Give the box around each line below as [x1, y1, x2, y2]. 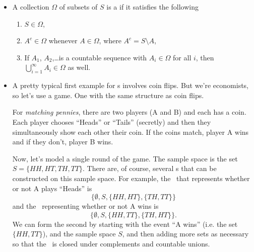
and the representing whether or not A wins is [12, 201, 159, 211]
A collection [12, 2, 49, 12]
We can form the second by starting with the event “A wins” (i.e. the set [12, 218, 238, 229]
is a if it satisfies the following [106, 2, 199, 12]
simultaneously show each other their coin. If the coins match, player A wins [12, 126, 249, 137]
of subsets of [59, 2, 98, 12]
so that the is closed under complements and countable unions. [12, 238, 210, 248]
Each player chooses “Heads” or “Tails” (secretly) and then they [12, 116, 211, 127]
